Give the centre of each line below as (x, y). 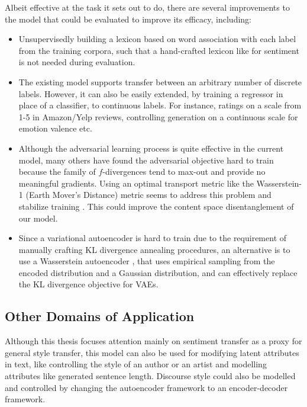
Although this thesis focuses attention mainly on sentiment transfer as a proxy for (153, 341)
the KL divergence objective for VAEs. (88, 284)
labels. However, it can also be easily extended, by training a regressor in (151, 93)
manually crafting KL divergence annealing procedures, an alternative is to (154, 249)
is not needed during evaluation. (77, 62)
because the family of (57, 172)
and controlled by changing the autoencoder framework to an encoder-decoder (146, 387)
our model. (38, 218)
